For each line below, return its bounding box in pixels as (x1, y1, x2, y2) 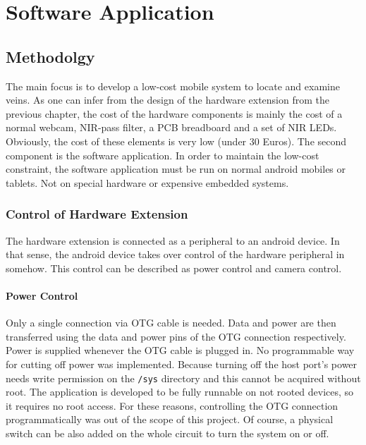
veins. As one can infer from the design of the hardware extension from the (6, 92, 329, 107)
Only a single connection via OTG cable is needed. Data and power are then (6, 315, 336, 330)
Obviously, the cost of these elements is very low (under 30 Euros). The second (6, 133, 347, 148)
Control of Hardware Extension (6, 205, 188, 223)
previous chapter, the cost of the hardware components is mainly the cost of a (6, 106, 343, 121)
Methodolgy (6, 45, 95, 67)
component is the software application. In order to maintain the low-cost (6, 147, 319, 162)
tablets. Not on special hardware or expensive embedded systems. (6, 175, 289, 190)
